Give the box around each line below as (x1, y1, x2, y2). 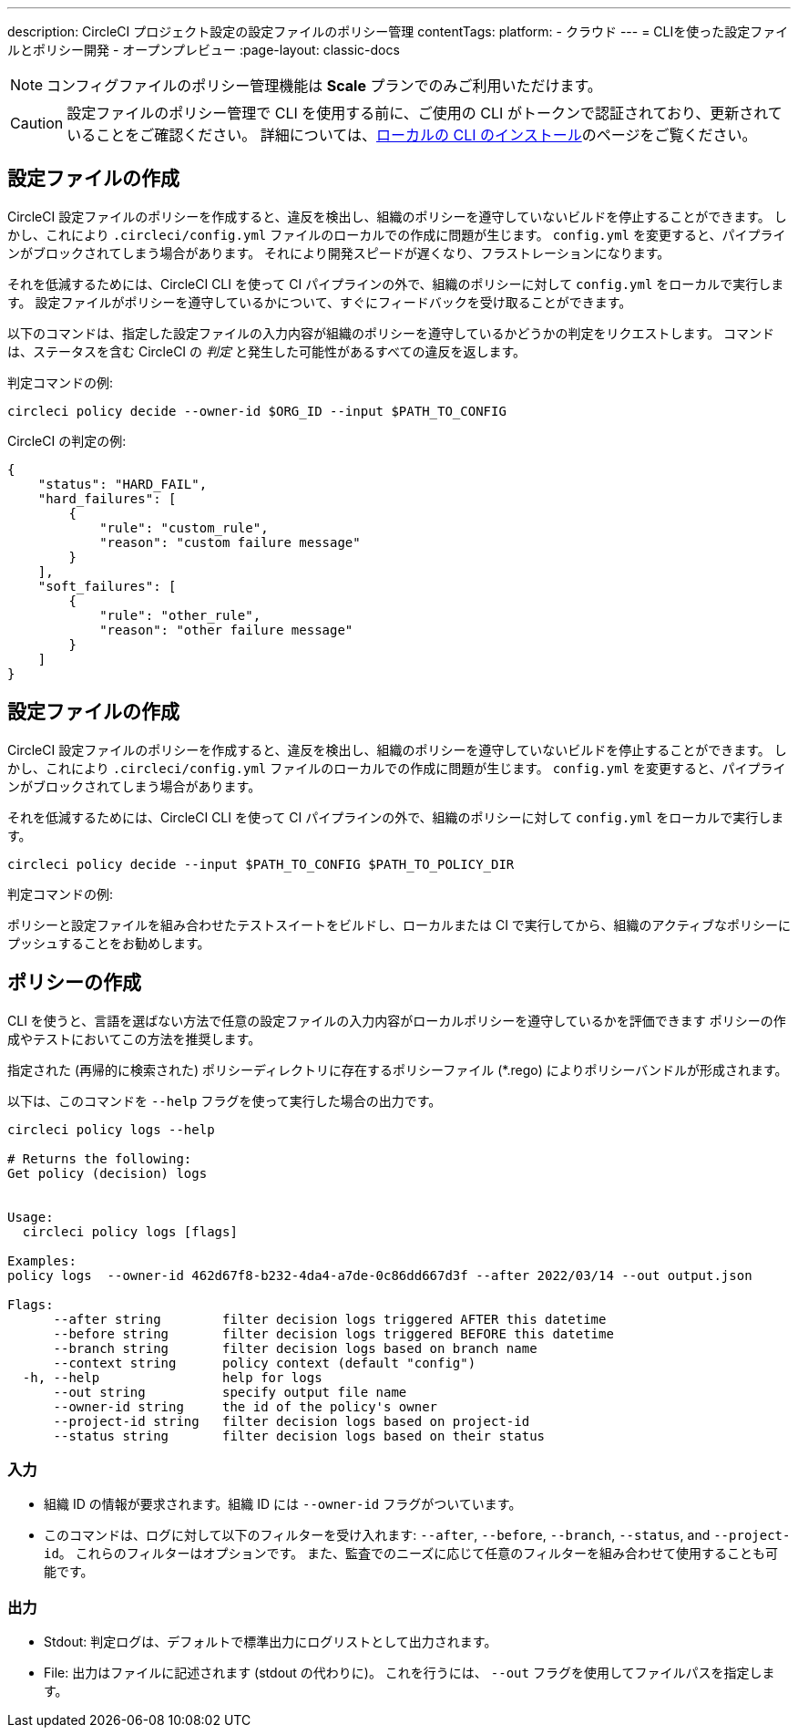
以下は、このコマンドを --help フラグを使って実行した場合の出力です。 (7, 1092, 442, 1109)
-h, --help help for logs (22, 1369, 322, 1385)
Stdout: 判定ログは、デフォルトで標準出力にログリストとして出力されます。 (44, 1634, 497, 1650)
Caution (10, 114, 64, 132)
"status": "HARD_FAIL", (37, 476, 208, 491)
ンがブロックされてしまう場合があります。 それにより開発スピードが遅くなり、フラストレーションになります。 (7, 244, 670, 261)
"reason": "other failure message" (99, 622, 353, 637)
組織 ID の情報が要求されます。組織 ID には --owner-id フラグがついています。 (44, 1496, 522, 1513)
